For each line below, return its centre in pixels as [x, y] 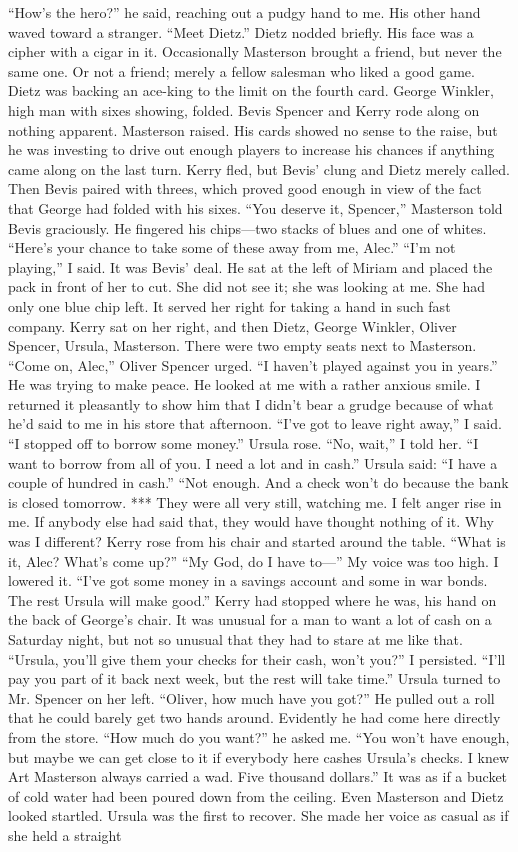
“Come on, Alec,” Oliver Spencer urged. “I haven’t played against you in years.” [253, 364]
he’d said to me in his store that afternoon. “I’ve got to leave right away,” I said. [255, 423]
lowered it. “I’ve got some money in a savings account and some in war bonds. [248, 580]
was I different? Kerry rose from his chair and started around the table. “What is [257, 541]
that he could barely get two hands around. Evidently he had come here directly [254, 717]
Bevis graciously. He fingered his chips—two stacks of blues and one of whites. [247, 227]
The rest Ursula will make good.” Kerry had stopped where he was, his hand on [252, 599]
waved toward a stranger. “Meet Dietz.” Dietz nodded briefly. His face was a [241, 31]
